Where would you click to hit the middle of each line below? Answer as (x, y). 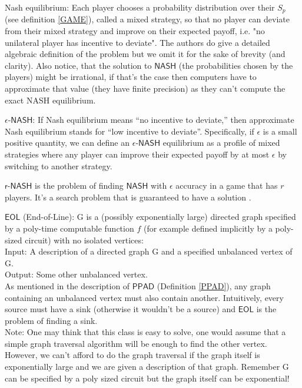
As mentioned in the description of (67, 285)
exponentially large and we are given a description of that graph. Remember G (147, 367)
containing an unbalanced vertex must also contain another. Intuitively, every (144, 297)
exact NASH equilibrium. (50, 100)
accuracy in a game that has (227, 185)
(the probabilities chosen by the (236, 65)
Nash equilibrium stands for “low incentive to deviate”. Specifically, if (130, 131)
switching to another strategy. (59, 165)
